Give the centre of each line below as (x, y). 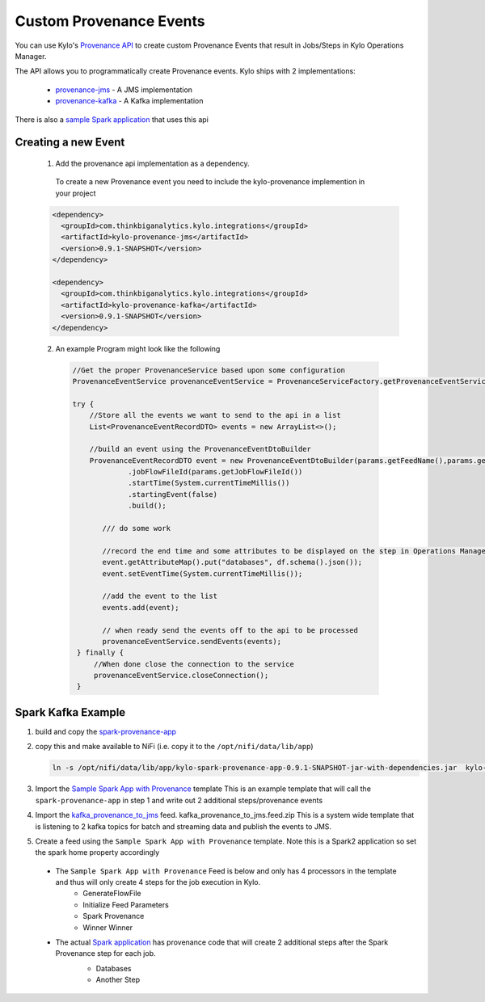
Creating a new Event (70, 143)
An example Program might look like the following (138, 348)
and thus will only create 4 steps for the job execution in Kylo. (158, 882)
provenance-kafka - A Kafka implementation (129, 101)
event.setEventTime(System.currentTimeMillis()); (202, 573)
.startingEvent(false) (173, 494)
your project (76, 193)
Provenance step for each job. (106, 954)
